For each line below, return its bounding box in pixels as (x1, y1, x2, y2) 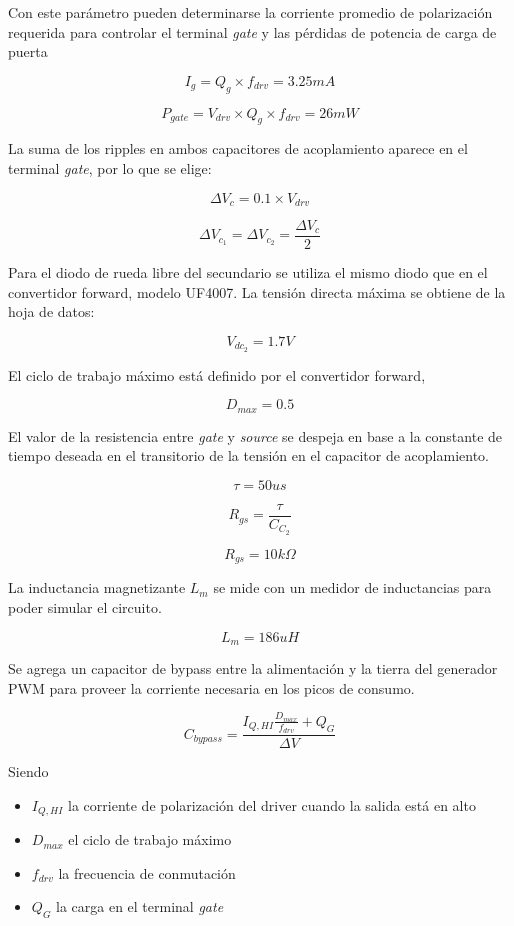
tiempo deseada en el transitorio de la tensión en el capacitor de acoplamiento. (8, 445, 489, 466)
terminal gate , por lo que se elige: (8, 157, 212, 178)
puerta (8, 41, 48, 62)
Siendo (8, 761, 49, 782)
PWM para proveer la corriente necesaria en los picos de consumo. (8, 677, 415, 698)
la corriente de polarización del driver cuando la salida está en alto (68, 794, 476, 815)
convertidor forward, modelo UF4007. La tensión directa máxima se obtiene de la (8, 281, 506, 302)
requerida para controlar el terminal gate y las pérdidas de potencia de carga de (8, 21, 497, 42)
